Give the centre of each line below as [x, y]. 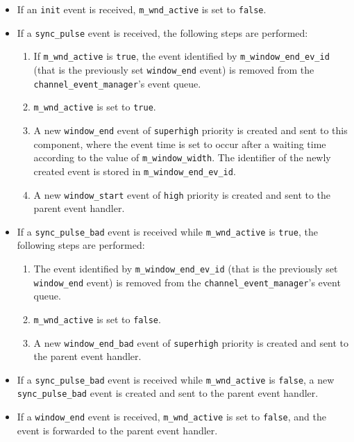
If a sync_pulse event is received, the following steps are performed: [162, 32]
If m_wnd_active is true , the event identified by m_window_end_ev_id [182, 56]
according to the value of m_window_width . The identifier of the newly [182, 157]
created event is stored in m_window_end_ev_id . [135, 171]
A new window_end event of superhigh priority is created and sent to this [191, 130]
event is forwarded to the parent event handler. [117, 430]
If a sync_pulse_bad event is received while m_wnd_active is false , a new [176, 379]
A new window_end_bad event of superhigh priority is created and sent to [191, 342]
